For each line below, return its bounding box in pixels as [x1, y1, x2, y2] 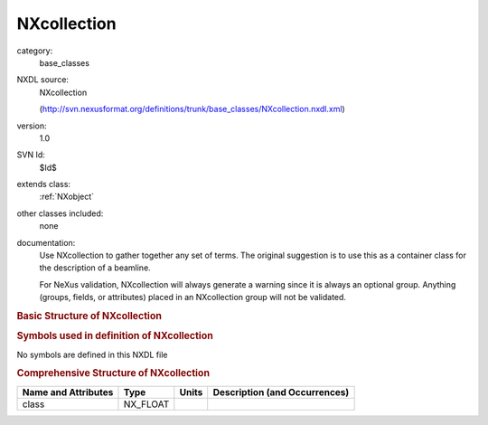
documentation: [16, 237, 76, 248]
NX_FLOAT [123, 398, 170, 411]
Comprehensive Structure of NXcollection [16, 367, 211, 380]
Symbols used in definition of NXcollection [16, 330, 214, 343]
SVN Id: [16, 149, 45, 160]
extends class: [16, 179, 71, 190]
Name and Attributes [22, 385, 114, 398]
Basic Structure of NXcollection [16, 309, 163, 322]
